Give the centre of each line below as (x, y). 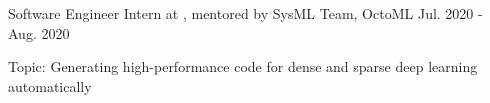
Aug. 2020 (39, 32)
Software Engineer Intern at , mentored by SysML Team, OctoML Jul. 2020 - (245, 13)
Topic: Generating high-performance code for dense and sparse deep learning (243, 66)
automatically (50, 85)
